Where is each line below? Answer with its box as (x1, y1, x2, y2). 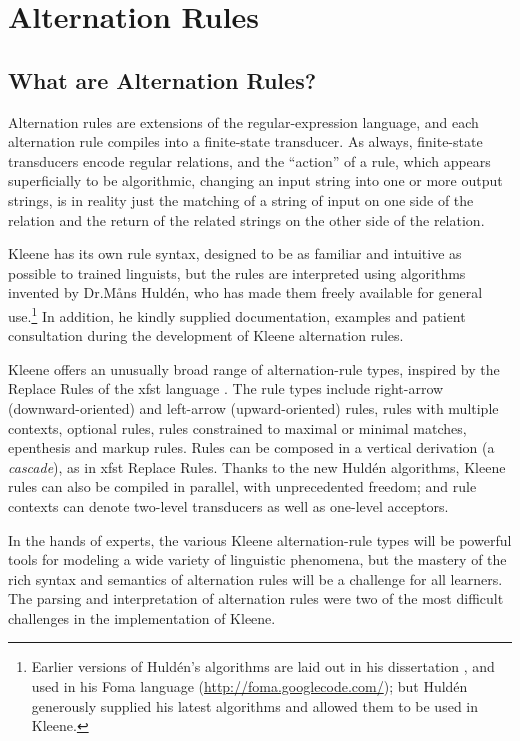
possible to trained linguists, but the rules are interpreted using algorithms (8, 262, 466, 283)
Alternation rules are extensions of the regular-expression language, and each (8, 111, 479, 132)
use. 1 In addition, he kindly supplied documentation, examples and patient (8, 302, 466, 326)
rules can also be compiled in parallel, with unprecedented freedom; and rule (8, 476, 477, 497)
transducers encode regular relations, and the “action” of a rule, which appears (8, 150, 491, 171)
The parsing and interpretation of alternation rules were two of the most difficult (8, 588, 504, 609)
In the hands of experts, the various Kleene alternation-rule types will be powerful (8, 529, 512, 550)
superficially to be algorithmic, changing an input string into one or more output (8, 170, 503, 191)
